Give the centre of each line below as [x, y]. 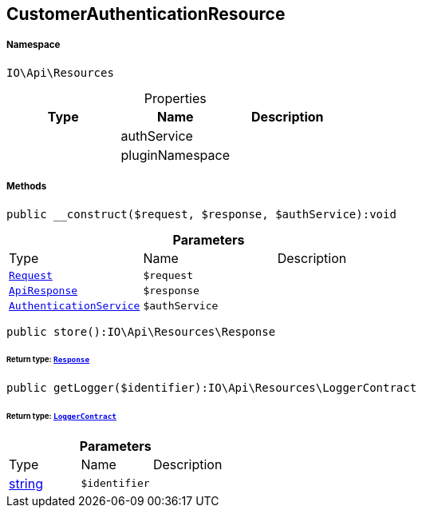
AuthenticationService [75, 305]
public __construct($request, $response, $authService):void [201, 214]
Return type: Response [48, 360]
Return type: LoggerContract [62, 416]
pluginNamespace [176, 155]
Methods [27, 187]
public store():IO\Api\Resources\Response [141, 331]
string [26, 483]
